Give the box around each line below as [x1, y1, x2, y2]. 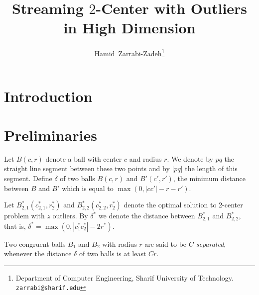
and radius [129, 153, 162, 164]
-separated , [193, 238, 226, 249]
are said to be [144, 238, 187, 249]
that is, [4, 220, 26, 231]
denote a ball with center [45, 153, 122, 164]
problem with [4, 210, 45, 221]
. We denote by [167, 153, 213, 164]
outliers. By [52, 210, 88, 221]
